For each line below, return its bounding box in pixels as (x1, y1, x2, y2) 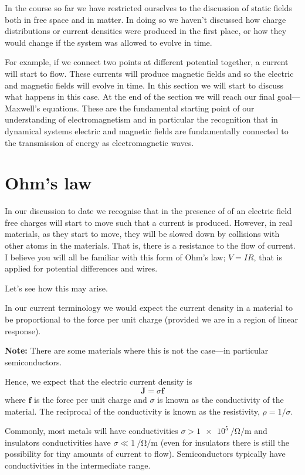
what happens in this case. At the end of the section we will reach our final (5, 90, 275, 103)
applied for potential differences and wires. (5, 262, 158, 274)
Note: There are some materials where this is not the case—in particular (5, 344, 269, 357)
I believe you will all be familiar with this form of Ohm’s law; (5, 250, 226, 263)
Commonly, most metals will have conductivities (5, 425, 178, 437)
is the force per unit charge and (34, 393, 147, 405)
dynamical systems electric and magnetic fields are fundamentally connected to (5, 124, 289, 137)
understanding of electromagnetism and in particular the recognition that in (5, 113, 278, 125)
